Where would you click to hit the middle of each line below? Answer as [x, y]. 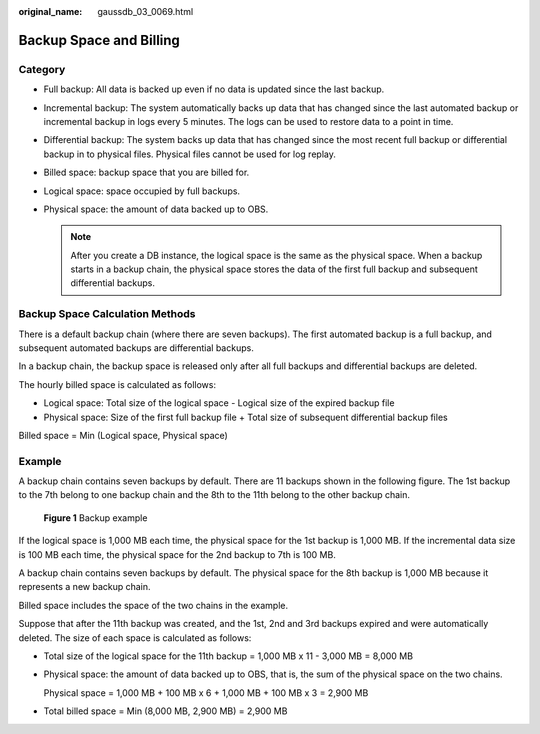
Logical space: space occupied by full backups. [141, 191]
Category [42, 69]
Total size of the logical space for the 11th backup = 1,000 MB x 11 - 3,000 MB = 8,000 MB [228, 656]
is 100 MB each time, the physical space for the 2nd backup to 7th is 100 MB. [177, 554]
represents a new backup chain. [84, 587]
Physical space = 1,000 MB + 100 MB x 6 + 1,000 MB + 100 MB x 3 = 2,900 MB [206, 692]
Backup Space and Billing [99, 40]
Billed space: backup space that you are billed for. [146, 172]
